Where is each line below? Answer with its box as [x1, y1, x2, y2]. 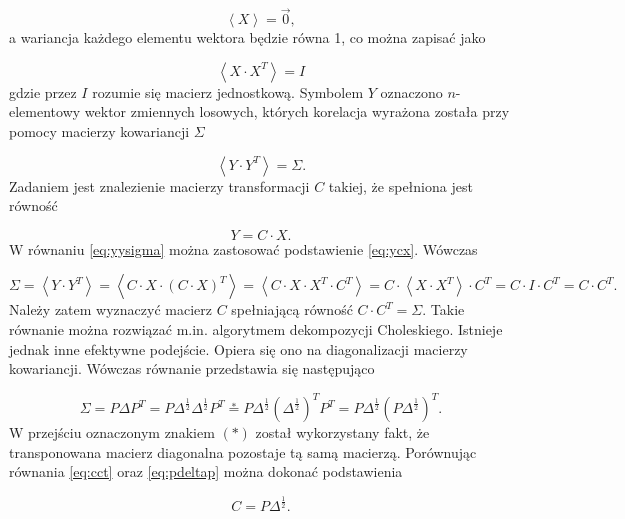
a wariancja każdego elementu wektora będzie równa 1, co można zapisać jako [9, 27, 486, 48]
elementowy [9, 101, 81, 122]
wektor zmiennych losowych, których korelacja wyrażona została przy [84, 101, 510, 122]
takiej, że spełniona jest [328, 175, 473, 196]
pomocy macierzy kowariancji [9, 121, 190, 141]
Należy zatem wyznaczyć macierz [9, 299, 212, 320]
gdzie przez [9, 81, 77, 102]
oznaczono [380, 81, 443, 102]
